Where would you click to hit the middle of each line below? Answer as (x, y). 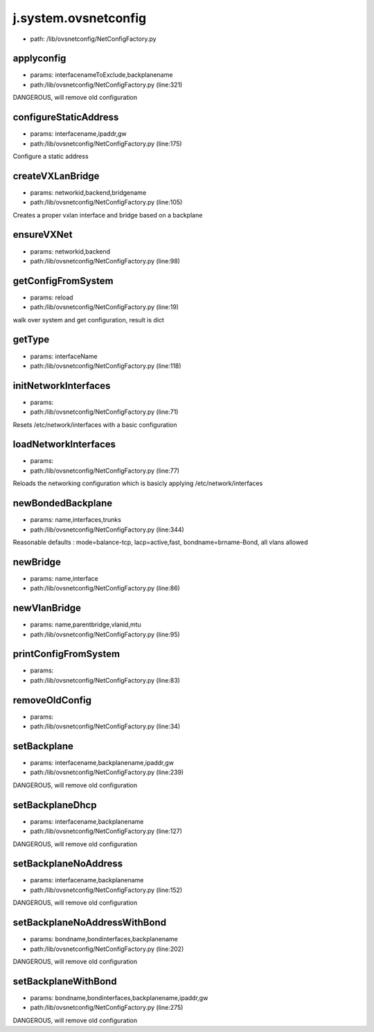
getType (31, 340)
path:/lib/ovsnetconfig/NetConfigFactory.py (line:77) (105, 471)
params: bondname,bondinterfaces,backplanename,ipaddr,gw (119, 997)
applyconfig (39, 59)
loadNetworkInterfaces (64, 445)
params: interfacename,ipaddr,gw (79, 134)
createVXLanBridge (56, 176)
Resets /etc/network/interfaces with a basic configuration (95, 425)
